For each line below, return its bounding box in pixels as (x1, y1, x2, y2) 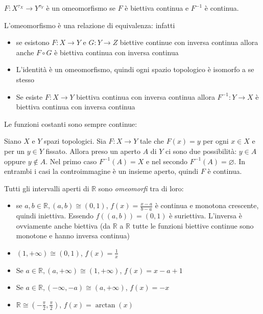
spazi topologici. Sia (44, 136, 106, 146)
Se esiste (16, 91, 43, 102)
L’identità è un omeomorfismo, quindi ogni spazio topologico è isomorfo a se (16, 64, 254, 75)
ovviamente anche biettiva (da (16, 220, 111, 231)
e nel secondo (146, 155, 188, 166)
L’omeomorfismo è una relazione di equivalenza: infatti (4, 19, 175, 30)
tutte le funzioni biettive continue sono (132, 220, 254, 231)
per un (4, 145, 25, 156)
